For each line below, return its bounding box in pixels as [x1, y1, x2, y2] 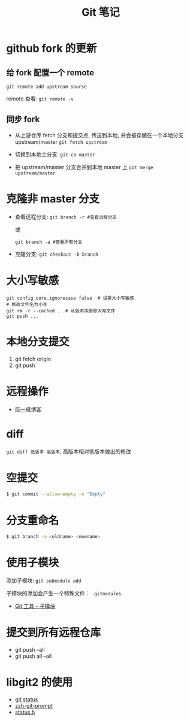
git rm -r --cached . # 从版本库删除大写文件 [6, 308, 116, 314]
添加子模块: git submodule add [6, 577, 82, 584]
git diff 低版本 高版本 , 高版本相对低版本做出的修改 [6, 448, 131, 455]
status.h [14, 708, 35, 716]
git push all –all [14, 652, 52, 660]
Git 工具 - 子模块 [14, 602, 56, 610]
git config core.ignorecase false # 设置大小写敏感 [6, 295, 134, 301]
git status [14, 696, 38, 703]
